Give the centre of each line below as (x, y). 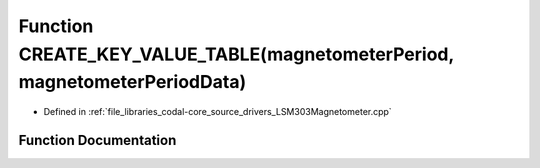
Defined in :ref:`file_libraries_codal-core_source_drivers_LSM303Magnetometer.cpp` (217, 112)
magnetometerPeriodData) (132, 82)
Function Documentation (97, 140)
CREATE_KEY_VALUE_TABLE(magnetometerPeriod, (236, 54)
